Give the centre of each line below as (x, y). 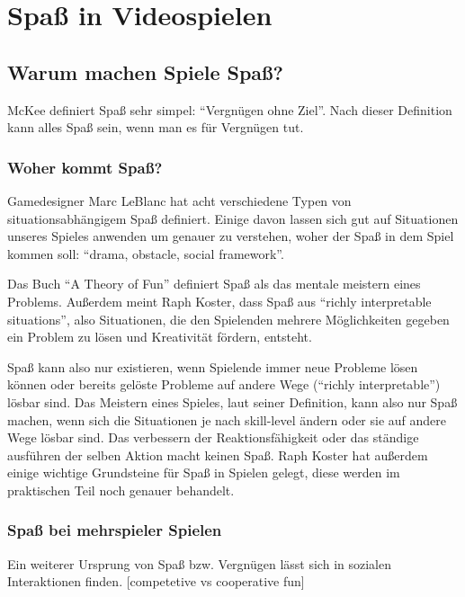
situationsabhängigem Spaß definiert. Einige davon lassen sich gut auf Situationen (233, 218)
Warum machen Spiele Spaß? (146, 71)
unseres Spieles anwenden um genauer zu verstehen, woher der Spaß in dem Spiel (231, 236)
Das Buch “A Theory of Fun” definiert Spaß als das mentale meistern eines (214, 284)
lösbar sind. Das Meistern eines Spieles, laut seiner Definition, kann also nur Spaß (232, 401)
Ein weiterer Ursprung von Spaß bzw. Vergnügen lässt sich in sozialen (199, 563)
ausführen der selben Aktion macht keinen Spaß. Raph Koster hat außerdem (218, 454)
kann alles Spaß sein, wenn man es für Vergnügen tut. (156, 127)
